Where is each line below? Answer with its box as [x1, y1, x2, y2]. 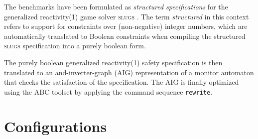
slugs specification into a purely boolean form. [4, 40, 146, 51]
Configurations [4, 116, 107, 136]
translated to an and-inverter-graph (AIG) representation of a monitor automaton [4, 67, 254, 77]
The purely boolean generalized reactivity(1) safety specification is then [4, 57, 223, 67]
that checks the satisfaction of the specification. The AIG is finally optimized [4, 77, 239, 87]
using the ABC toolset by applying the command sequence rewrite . [4, 86, 213, 97]
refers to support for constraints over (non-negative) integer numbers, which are [4, 21, 248, 31]
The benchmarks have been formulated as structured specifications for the [4, 1, 228, 11]
